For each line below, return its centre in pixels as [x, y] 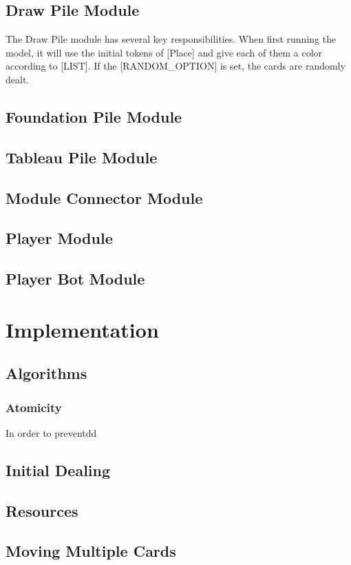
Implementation [82, 329]
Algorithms [46, 373]
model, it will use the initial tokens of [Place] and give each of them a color [164, 52]
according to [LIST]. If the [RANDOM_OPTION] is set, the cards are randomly [175, 66]
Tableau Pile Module [82, 157]
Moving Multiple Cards [91, 551]
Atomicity [34, 407]
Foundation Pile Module [94, 116]
